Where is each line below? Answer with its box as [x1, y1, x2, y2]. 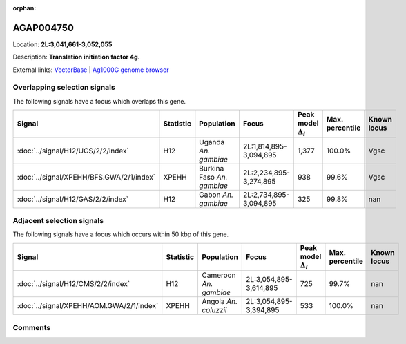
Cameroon [201, 270, 236, 280]
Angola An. [201, 297, 238, 307]
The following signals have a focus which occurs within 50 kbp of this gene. [12, 230, 229, 238]
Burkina [199, 163, 224, 173]
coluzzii [201, 305, 227, 315]
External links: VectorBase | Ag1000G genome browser [12, 66, 169, 74]
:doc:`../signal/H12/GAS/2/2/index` [17, 194, 129, 204]
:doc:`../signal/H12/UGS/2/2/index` [17, 146, 129, 155]
